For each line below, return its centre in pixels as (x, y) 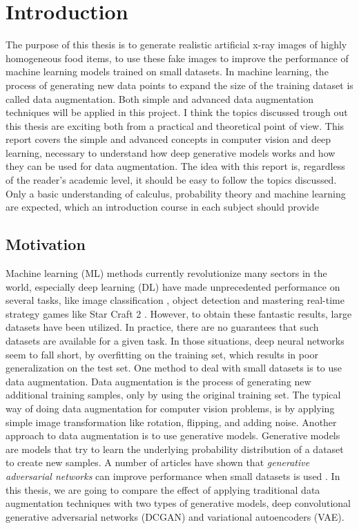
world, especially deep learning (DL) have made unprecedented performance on (173, 286)
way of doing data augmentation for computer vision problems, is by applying (170, 408)
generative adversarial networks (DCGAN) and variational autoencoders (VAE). (175, 516)
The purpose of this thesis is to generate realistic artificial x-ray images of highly (176, 45)
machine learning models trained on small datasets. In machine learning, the (167, 71)
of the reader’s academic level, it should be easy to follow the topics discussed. (171, 180)
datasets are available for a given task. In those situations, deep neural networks (175, 341)
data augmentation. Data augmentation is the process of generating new (158, 381)
